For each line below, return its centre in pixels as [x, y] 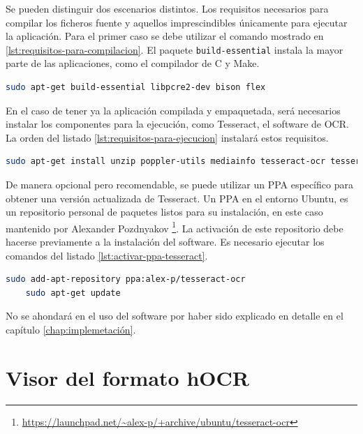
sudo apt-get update [73, 293]
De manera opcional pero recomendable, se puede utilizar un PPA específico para [179, 184]
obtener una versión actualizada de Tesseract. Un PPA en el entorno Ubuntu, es [177, 198]
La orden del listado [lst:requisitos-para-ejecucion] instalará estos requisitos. [167, 137]
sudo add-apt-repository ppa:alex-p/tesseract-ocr [126, 279]
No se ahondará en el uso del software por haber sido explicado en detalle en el [175, 316]
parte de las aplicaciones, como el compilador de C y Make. [133, 63]
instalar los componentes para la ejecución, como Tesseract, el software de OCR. [177, 124]
